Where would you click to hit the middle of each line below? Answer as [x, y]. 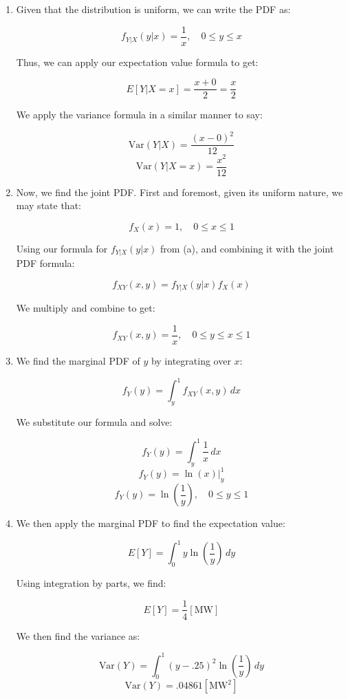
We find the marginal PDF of [78, 360]
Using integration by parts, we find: [91, 582]
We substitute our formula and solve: [94, 421]
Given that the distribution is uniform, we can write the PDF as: [153, 9]
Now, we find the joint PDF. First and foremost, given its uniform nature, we [180, 192]
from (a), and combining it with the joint [247, 248]
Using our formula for [62, 248]
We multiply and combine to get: [86, 308]
